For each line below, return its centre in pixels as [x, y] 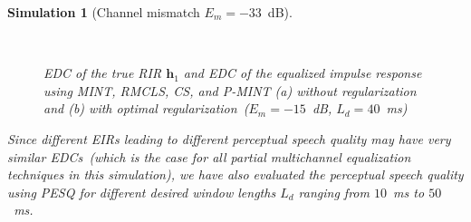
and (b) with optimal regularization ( [146, 108]
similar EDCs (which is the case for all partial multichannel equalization [209, 156]
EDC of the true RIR [103, 73]
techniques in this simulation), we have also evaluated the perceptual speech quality [235, 174]
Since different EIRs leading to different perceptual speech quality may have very [229, 138]
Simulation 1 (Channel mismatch [104, 12]
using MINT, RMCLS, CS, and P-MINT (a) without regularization [230, 90]
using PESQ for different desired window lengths [142, 192]
